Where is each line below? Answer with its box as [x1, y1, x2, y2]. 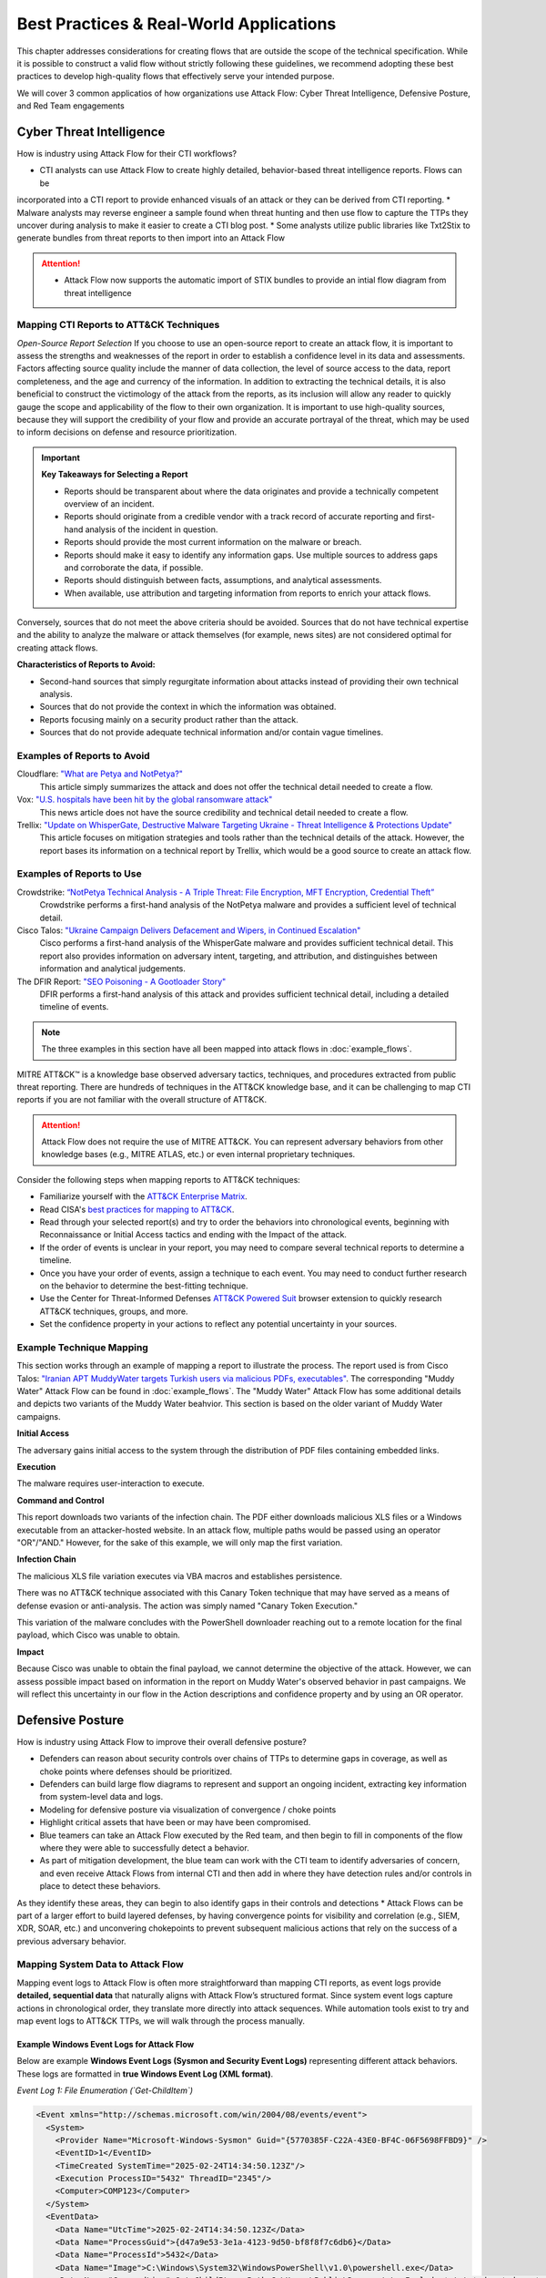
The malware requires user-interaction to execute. [16, 1478, 205, 1489]
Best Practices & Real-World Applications [16, 14, 337, 34]
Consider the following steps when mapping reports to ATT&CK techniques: [16, 1174, 300, 1185]
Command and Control [16, 1494, 105, 1505]
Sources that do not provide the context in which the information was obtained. [39, 702, 337, 713]
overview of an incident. [64, 498, 155, 509]
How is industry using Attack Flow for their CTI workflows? [16, 149, 238, 159]
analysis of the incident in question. [85, 524, 218, 535]
